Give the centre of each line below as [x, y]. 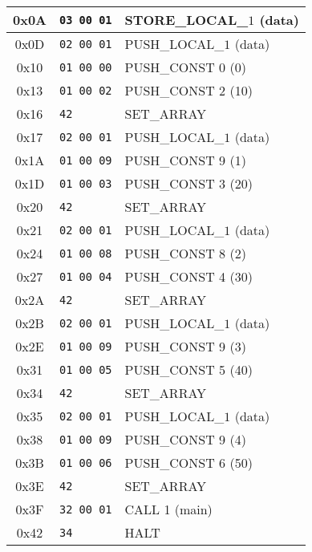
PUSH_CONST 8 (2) [185, 253]
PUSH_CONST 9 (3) [185, 346]
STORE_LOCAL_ [186, 20]
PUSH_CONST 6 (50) [188, 463]
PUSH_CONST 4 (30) [188, 276]
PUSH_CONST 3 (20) [188, 183]
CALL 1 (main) [168, 509]
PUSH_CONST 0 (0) [185, 67]
